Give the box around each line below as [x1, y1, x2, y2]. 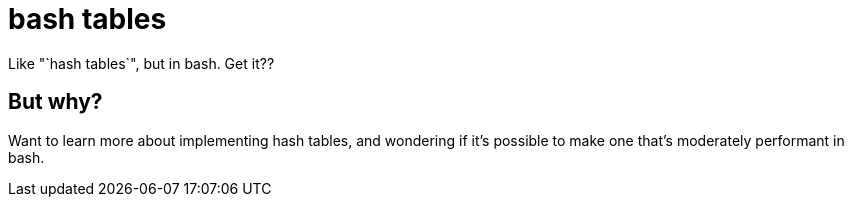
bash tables [8, 2, 167, 36]
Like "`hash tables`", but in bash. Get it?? [8, 54, 275, 72]
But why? [8, 89, 103, 115]
